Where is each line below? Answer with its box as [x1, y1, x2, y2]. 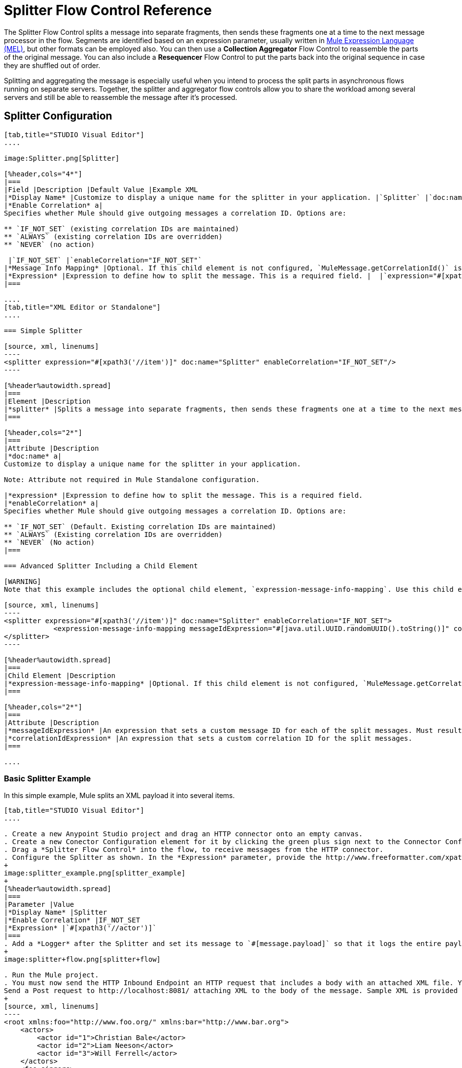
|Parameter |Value [4, 900, 74, 909]
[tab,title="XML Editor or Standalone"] [4, 303, 161, 311]
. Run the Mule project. [4, 971, 99, 979]
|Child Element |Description [4, 671, 115, 680]
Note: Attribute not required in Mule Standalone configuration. [4, 475, 260, 484]
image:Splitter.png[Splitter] [4, 154, 120, 162]
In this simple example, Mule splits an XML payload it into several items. [4, 791, 235, 800]
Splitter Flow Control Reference [4, 2, 212, 19]
